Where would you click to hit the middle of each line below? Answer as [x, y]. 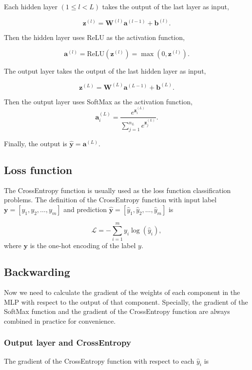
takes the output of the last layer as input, [165, 6]
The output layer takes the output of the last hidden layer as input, [105, 70]
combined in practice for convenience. [60, 321]
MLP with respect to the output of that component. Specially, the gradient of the [126, 302]
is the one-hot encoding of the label [83, 245]
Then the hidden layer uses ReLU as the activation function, [94, 37]
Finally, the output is [36, 144]
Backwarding [37, 272]
